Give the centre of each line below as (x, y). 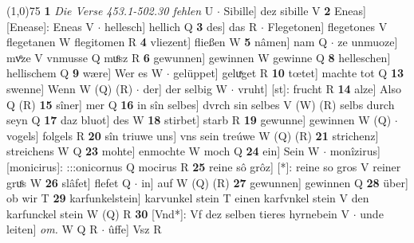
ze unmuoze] (368, 42)
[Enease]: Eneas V (50, 26)
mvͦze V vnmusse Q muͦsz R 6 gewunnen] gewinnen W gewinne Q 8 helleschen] (199, 57)
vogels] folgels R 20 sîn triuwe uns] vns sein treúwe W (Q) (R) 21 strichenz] (193, 135)
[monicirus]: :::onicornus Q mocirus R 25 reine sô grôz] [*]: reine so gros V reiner (204, 166)
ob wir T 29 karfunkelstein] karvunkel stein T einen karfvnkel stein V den (188, 198)
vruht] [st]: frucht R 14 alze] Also (319, 88)
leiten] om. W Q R (52, 229)
